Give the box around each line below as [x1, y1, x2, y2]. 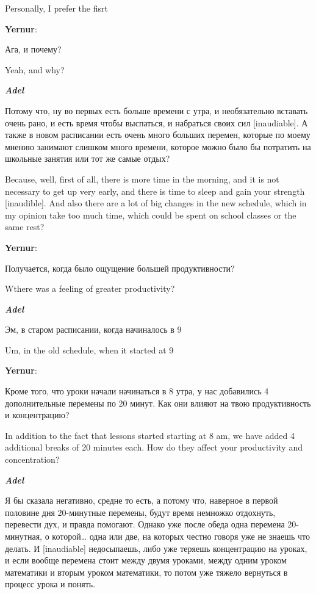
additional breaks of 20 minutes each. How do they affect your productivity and [5, 441, 303, 454]
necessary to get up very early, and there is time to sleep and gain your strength [5, 184, 305, 197]
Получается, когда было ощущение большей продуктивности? [5, 261, 235, 274]
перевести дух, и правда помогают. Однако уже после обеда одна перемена [5, 518, 285, 531]
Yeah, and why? [5, 63, 65, 76]
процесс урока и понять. [5, 578, 96, 590]
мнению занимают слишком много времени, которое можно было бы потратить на [5, 140, 311, 153]
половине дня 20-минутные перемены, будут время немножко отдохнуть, [5, 505, 276, 518]
